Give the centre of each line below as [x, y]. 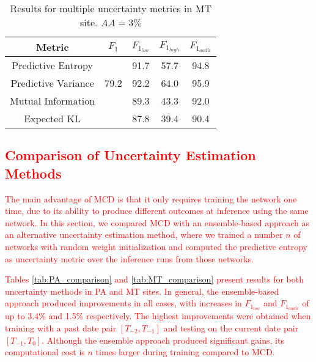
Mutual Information [53, 101]
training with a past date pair [61, 328]
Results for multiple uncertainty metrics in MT [111, 8]
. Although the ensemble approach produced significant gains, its [163, 340]
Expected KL [53, 118]
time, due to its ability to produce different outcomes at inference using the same [157, 211]
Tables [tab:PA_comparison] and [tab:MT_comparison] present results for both [155, 279]
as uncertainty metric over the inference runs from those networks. [129, 258]
